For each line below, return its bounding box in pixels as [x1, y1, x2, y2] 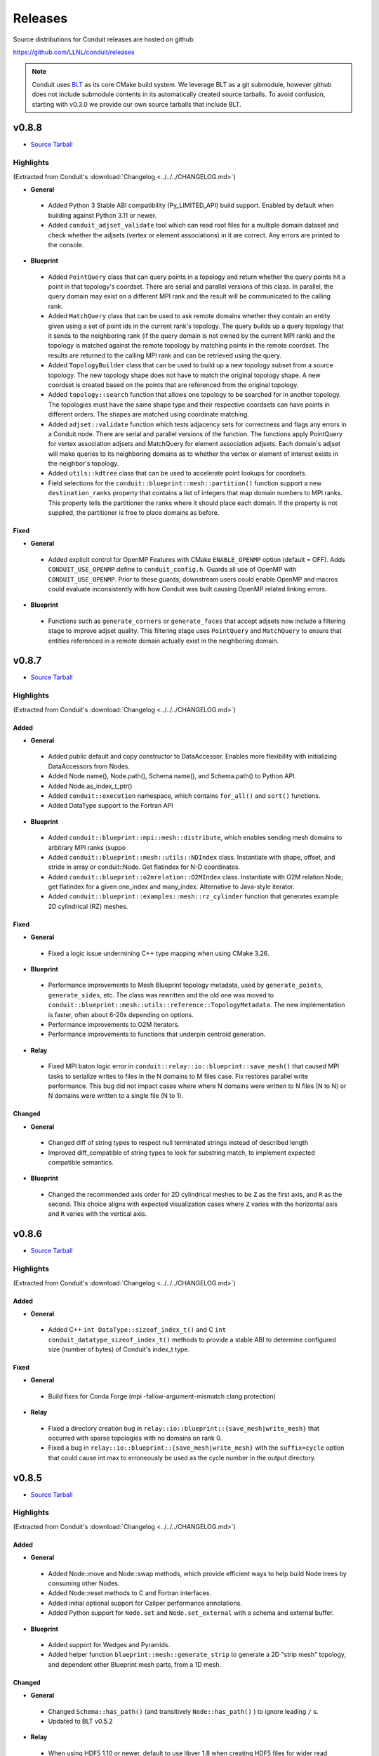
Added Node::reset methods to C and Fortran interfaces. [48, 1589, 212, 1597]
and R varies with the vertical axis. [48, 1210, 147, 1218]
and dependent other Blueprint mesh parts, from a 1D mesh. [48, 1660, 222, 1668]
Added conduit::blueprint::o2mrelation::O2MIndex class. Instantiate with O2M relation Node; [48, 872, 343, 881]
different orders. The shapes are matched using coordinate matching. [48, 410, 249, 419]
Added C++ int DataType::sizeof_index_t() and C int [48, 1325, 227, 1334]
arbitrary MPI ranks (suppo [48, 843, 126, 851]
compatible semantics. [48, 1158, 114, 1166]
